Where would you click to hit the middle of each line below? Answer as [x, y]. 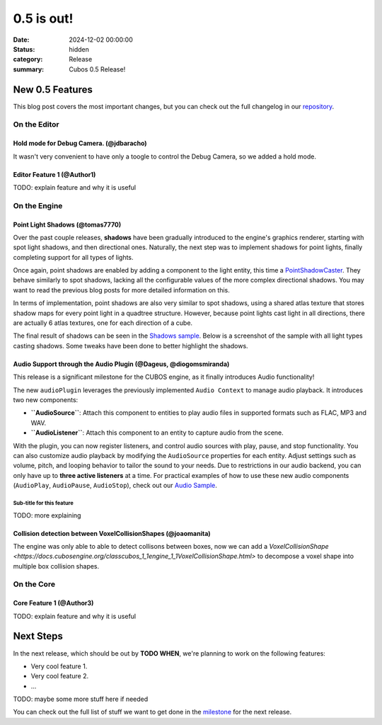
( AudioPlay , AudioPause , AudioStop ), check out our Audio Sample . [115, 486]
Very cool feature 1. [59, 666]
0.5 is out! [43, 18]
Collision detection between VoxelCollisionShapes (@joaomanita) [112, 533]
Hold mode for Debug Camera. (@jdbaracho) [80, 143]
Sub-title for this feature [43, 503]
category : [28, 59]
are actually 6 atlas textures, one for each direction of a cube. [103, 323]
